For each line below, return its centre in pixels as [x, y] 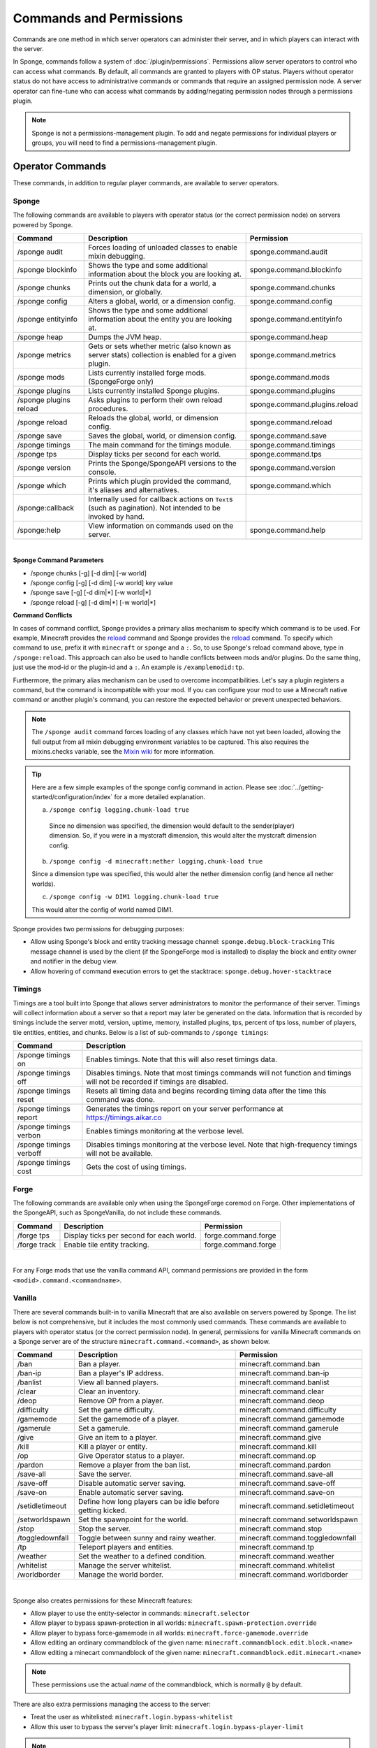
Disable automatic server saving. [132, 1484]
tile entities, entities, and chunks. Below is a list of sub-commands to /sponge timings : [141, 1032]
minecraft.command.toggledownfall [298, 1538]
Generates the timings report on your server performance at [185, 1109]
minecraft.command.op [278, 1456]
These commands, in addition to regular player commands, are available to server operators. [146, 182]
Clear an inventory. [109, 1391]
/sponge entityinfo [47, 319]
